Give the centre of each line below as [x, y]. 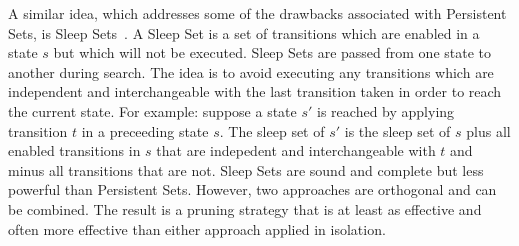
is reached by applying [386, 110]
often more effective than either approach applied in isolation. [197, 228]
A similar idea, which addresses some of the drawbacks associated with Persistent [257, 13]
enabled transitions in [74, 150]
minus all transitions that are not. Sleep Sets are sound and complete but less [246, 169]
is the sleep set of [397, 130]
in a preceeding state [145, 130]
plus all [488, 130]
